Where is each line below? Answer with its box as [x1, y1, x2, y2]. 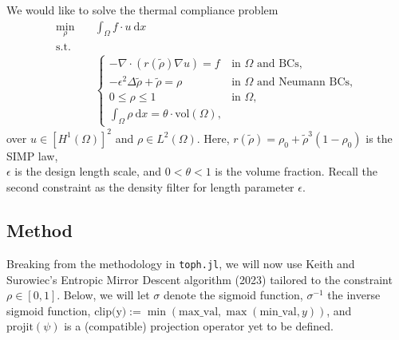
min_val [259, 306, 297, 318]
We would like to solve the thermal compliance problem [6, 2, 279, 18]
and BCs [256, 58, 299, 70]
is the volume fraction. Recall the [215, 163, 378, 180]
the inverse [327, 287, 381, 303]
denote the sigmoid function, [164, 287, 303, 303]
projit [6, 322, 34, 334]
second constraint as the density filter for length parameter [6, 179, 294, 196]
